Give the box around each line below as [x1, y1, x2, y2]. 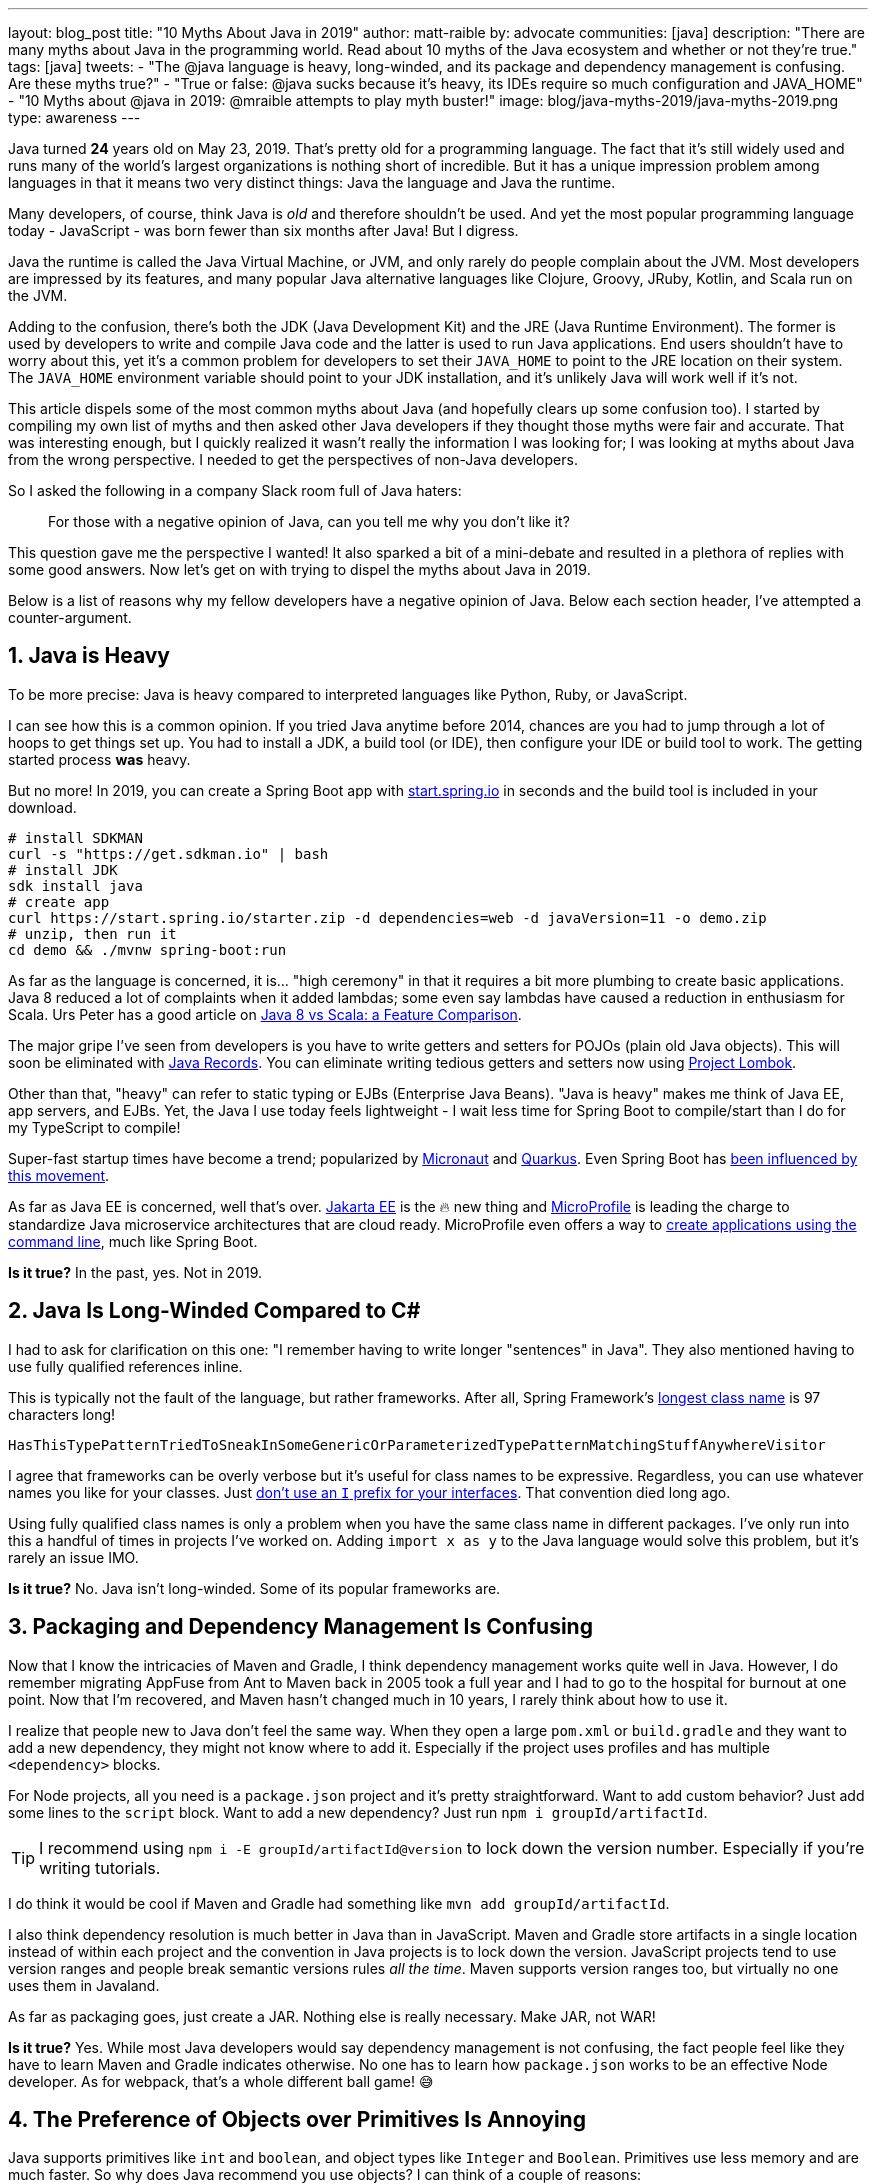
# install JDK [8, 861, 118, 878]
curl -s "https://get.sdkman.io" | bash [8, 845, 329, 862]
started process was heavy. [8, 750, 191, 768]
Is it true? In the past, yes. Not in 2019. [8, 1263, 263, 1281]
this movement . [8, 1166, 110, 1184]
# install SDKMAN [8, 829, 143, 846]
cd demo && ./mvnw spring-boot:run [8, 941, 287, 958]
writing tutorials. [39, 1857, 161, 1878]
